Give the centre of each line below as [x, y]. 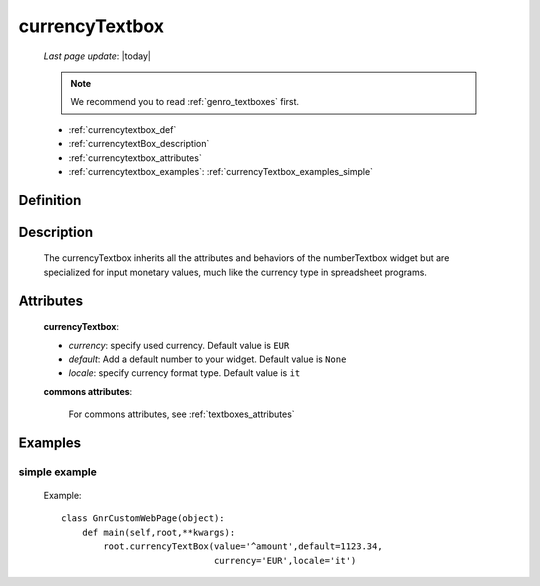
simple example [57, 472]
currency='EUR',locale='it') [285, 560]
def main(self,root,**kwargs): [158, 532]
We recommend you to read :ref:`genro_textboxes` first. [185, 102]
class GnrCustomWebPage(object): [143, 518]
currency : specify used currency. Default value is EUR [179, 345]
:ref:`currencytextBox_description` [139, 144]
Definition [50, 200]
